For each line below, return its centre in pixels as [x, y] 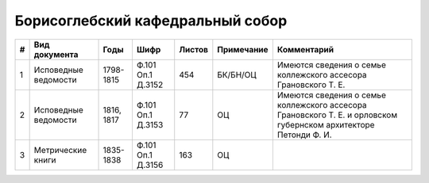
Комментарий [305, 49]
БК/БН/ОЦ [237, 74]
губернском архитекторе [326, 124]
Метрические [60, 150]
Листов [193, 49]
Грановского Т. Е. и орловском [337, 115]
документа [56, 54]
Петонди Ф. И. [305, 135]
